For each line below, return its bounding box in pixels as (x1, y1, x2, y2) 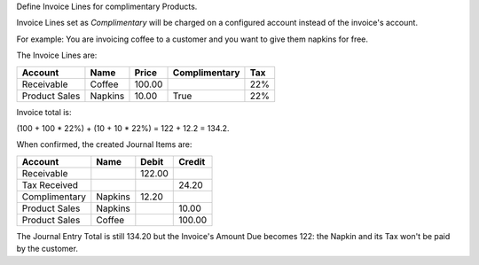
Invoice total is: (16, 106, 72, 117)
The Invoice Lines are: (16, 50, 98, 61)
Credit (178, 155, 206, 168)
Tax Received (21, 178, 79, 191)
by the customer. (16, 244, 79, 254)
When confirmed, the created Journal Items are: (16, 139, 192, 150)
